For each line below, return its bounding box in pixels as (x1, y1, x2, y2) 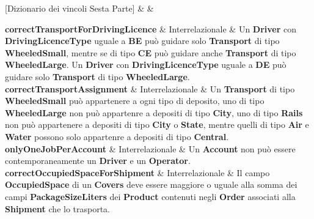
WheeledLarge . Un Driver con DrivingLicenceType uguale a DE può (5, 58, 287, 71)
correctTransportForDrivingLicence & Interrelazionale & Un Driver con (5, 22, 297, 35)
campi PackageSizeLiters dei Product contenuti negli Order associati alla (5, 190, 296, 202)
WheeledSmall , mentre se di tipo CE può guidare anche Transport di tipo (5, 46, 296, 59)
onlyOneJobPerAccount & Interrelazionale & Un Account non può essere (5, 142, 296, 155)
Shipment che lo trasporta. (5, 202, 111, 215)
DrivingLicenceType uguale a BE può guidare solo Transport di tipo (5, 34, 280, 47)
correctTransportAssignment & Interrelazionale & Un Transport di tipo (5, 82, 295, 95)
